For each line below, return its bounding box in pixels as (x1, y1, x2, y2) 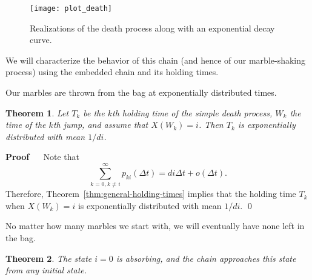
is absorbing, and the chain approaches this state (116, 252, 296, 264)
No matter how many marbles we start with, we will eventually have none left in (5, 219, 305, 232)
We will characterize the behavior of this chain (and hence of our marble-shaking (5, 53, 306, 66)
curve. (30, 33, 52, 46)
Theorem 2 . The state (5, 252, 92, 264)
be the (83, 106, 105, 119)
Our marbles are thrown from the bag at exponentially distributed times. (5, 86, 277, 99)
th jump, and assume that (53, 118, 148, 131)
